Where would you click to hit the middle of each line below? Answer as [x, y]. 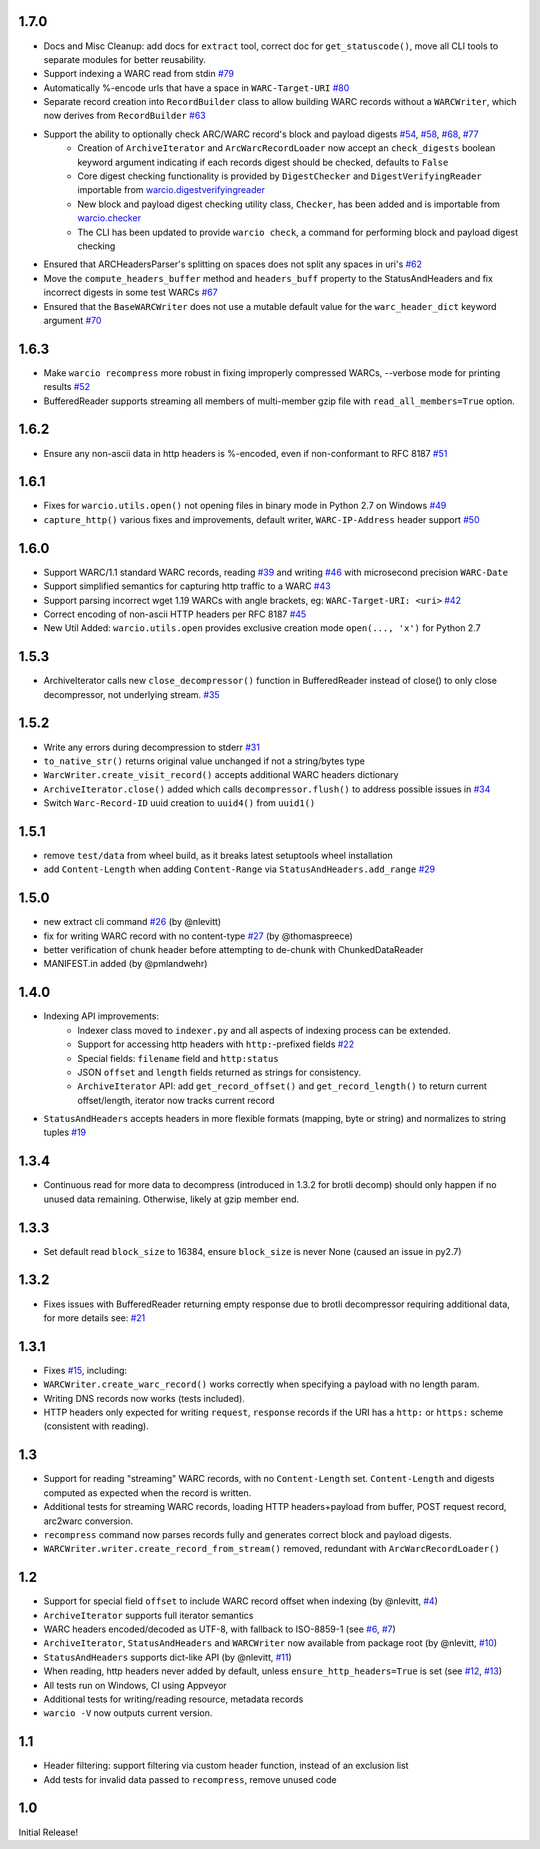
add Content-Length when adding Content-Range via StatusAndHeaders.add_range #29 [239, 869]
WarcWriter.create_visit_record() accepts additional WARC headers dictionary [221, 775]
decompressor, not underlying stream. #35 [131, 694]
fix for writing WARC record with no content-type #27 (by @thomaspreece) [198, 936]
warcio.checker [109, 218]
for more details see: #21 [94, 1317]
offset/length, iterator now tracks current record [176, 1100]
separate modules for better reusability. [125, 59]
